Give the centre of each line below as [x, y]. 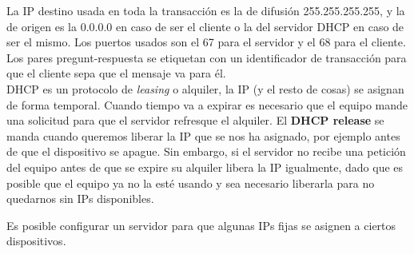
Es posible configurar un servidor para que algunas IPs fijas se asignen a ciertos [201, 225]
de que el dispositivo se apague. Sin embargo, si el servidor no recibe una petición [206, 151]
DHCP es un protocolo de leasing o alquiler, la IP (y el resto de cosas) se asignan [205, 88]
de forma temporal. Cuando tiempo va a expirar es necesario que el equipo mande [207, 104]
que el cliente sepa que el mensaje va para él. [116, 73]
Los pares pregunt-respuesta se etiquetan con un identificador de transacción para [207, 57]
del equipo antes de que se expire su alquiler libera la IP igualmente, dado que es [205, 167]
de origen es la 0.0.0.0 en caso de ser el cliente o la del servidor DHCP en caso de [205, 26]
